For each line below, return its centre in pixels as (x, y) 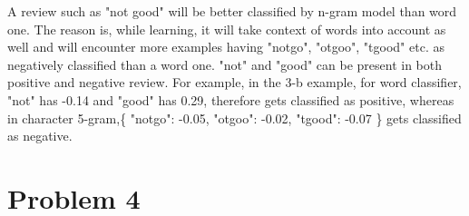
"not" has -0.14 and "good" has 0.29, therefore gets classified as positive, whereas (231, 99)
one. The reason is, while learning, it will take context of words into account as (227, 29)
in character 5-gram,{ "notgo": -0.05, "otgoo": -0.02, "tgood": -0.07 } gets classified (234, 118)
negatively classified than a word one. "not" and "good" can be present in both (225, 64)
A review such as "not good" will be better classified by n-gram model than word (232, 11)
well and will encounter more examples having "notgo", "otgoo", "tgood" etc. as (226, 47)
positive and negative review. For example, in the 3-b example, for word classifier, (234, 82)
